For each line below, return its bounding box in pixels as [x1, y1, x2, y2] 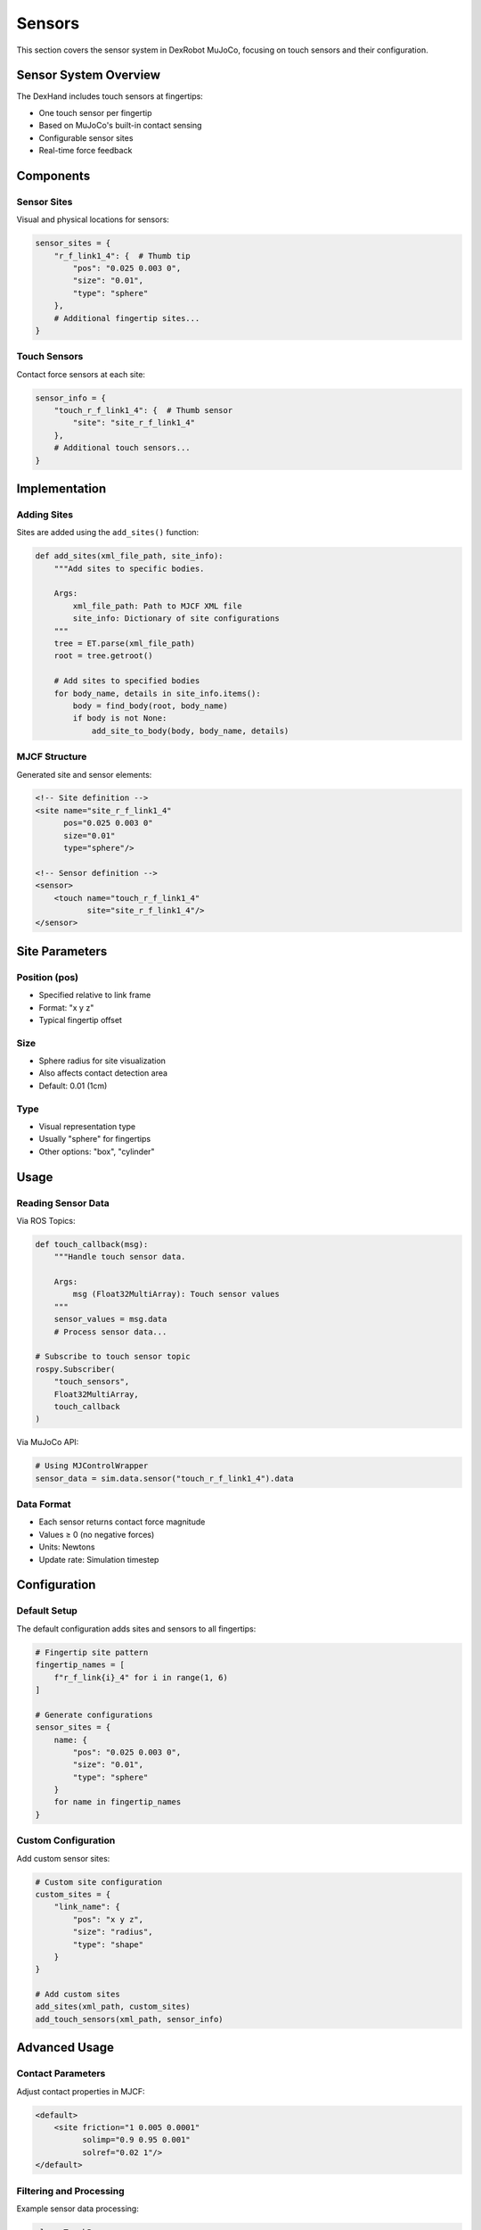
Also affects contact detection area [38, 1068, 168, 1078]
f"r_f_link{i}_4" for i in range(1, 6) [53, 1672, 229, 1682]
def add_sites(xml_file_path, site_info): [35, 551, 224, 561]
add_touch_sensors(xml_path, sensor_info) [35, 2014, 224, 2024]
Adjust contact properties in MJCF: [16, 2085, 145, 2096]
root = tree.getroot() [53, 651, 153, 661]
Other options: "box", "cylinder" [38, 1146, 155, 1157]
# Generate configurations [35, 1709, 153, 1720]
